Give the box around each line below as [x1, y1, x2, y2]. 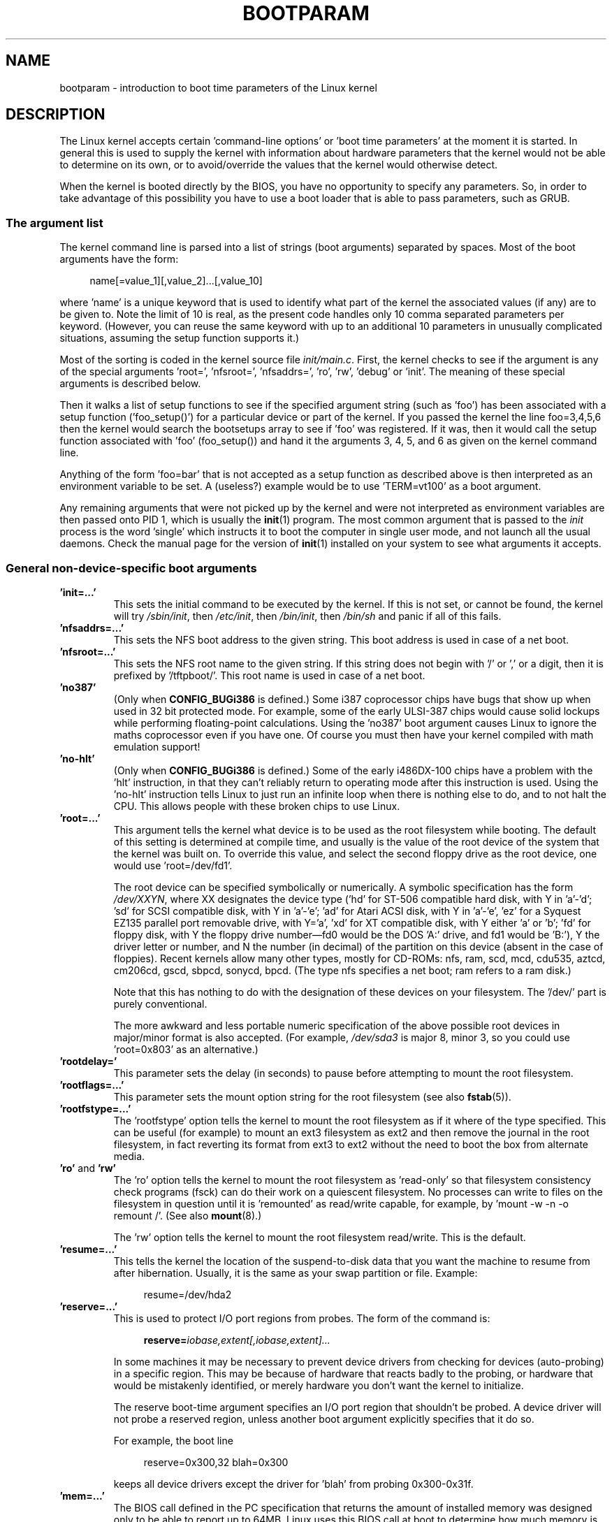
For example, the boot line [113, 1434, 233, 1447]
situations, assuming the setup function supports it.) [59, 332, 300, 345]
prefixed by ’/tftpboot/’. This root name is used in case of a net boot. [113, 669, 425, 681]
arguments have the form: [59, 253, 179, 266]
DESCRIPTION [6, 106, 105, 124]
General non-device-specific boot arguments [6, 560, 257, 575]
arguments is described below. [59, 377, 201, 390]
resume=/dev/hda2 [143, 1288, 232, 1300]
